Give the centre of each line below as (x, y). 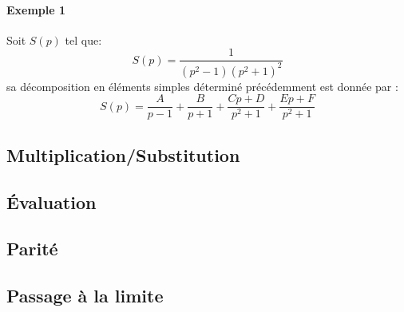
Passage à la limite (85, 296)
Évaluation (51, 201)
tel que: (83, 39)
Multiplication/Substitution (123, 154)
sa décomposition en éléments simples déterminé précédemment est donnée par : (202, 86)
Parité (32, 249)
